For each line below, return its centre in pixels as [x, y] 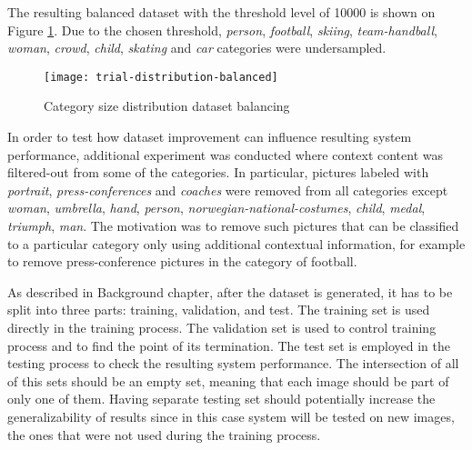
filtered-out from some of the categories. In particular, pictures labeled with [218, 172]
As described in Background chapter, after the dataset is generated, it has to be [230, 291]
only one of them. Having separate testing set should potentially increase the [221, 399]
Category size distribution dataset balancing [167, 106]
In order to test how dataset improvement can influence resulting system [210, 137]
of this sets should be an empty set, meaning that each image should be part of [228, 380]
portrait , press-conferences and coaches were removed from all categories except [228, 190]
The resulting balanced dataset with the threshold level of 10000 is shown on [221, 12]
